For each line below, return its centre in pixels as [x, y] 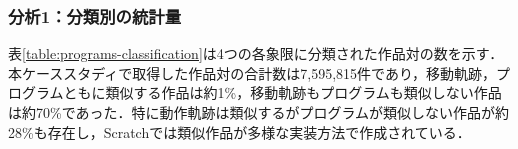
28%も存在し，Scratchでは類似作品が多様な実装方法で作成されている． [239, 131]
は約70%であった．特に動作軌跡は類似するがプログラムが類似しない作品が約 [259, 112]
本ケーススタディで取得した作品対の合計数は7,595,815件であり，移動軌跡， [252, 72]
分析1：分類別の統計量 [94, 15]
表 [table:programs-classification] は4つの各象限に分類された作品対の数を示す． [256, 53]
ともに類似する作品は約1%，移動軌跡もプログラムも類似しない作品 [282, 92]
